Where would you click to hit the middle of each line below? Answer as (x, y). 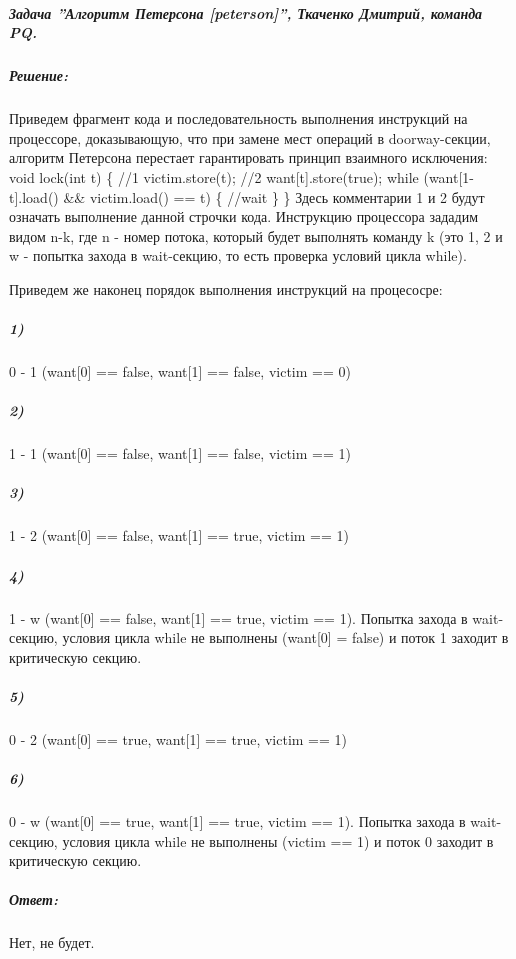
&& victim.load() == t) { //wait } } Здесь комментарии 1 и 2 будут (274, 196)
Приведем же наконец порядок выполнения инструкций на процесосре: (226, 288)
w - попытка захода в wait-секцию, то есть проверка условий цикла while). (238, 255)
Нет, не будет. (52, 942)
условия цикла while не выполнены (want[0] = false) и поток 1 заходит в (285, 637)
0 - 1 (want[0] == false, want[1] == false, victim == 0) (180, 371)
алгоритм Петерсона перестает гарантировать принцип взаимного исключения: (248, 157)
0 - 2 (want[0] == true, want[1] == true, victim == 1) (178, 738)
